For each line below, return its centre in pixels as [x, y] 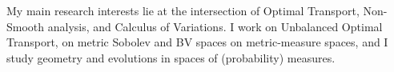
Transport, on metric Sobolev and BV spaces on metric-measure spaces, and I [197, 42]
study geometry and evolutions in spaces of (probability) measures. [171, 57]
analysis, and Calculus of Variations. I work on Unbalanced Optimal [215, 26]
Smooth [26, 26]
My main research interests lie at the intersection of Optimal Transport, [183, 10]
